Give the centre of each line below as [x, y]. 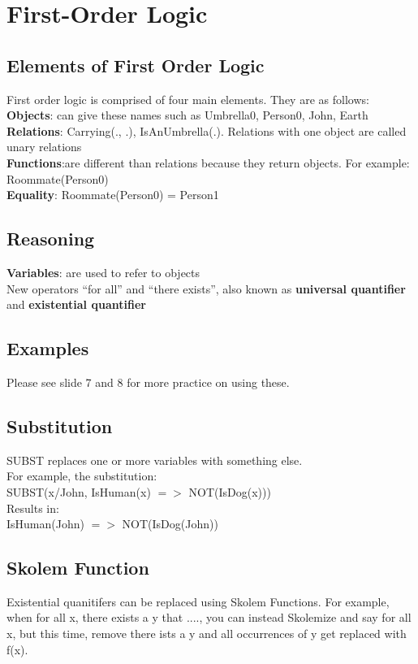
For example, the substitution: [82, 476]
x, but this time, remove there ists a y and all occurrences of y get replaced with [207, 634]
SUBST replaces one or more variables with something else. [155, 460]
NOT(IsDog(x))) [230, 491]
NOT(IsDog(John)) [170, 524]
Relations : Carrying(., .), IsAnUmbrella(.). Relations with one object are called [207, 130]
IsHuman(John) [45, 524]
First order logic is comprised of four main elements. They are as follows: [188, 99]
